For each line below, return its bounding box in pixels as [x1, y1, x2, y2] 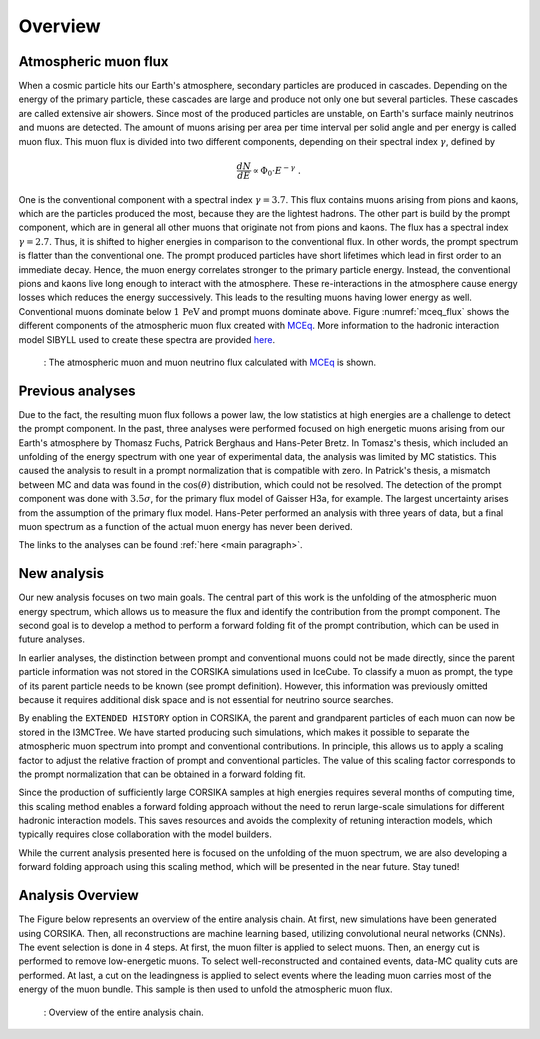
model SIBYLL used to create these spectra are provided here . [18, 333, 275, 345]
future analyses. [18, 633, 85, 645]
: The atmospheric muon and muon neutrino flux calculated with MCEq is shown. [43, 356, 377, 368]
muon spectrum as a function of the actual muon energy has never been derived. [18, 520, 354, 532]
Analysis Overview [18, 887, 139, 904]
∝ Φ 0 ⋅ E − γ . [252, 163, 302, 179]
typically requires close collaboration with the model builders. [18, 828, 272, 840]
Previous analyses [18, 382, 136, 399]
